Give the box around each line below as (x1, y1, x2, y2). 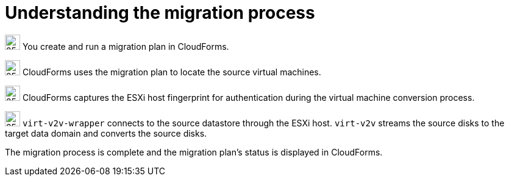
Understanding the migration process (5, 2, 315, 23)
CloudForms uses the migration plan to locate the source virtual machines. (22, 66, 321, 77)
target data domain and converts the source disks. (5, 128, 207, 138)
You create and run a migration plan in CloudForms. (22, 41, 229, 52)
